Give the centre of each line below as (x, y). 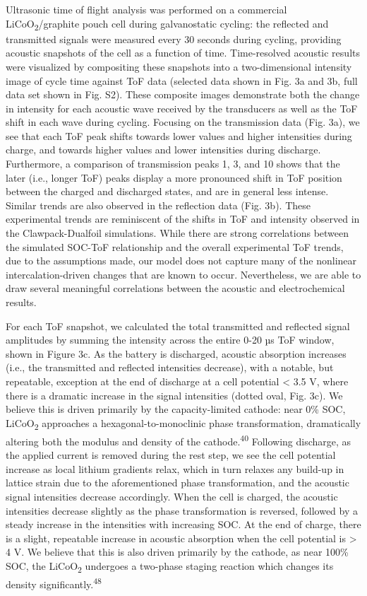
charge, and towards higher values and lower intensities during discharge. (163, 150)
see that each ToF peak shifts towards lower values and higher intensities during (179, 135)
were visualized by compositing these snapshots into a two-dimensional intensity (179, 66)
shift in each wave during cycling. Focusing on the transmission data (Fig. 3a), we (183, 122)
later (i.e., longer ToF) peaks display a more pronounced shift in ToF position (174, 177)
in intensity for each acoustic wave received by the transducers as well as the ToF (182, 108)
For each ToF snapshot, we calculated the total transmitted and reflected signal (178, 326)
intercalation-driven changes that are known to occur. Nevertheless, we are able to (183, 274)
